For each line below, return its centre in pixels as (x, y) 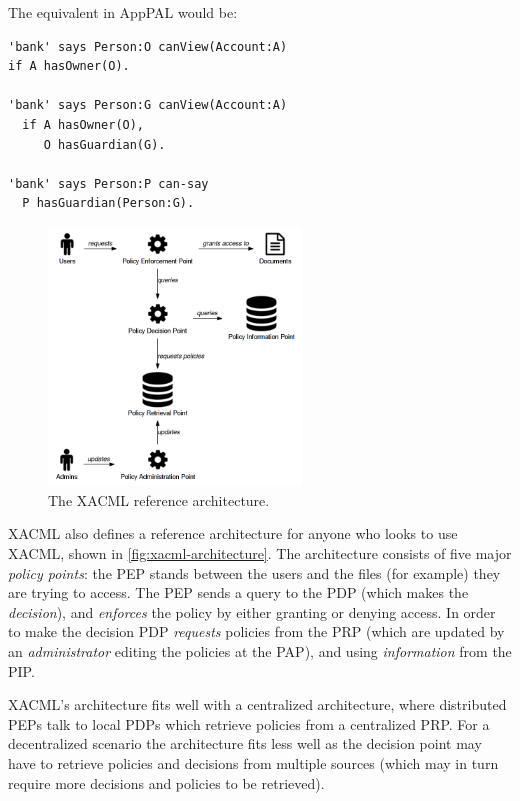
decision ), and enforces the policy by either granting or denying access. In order (252, 611)
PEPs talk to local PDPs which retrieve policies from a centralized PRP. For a (249, 723)
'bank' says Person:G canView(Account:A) (148, 105)
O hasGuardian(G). (104, 144)
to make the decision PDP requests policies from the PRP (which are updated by (256, 631)
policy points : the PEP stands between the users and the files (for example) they (254, 572)
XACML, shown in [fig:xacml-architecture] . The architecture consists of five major (260, 553)
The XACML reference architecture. (159, 499)
